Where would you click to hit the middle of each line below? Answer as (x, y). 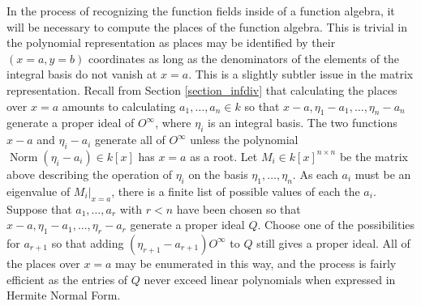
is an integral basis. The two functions (303, 123)
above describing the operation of (89, 174)
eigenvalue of (39, 191)
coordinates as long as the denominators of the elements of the (244, 58)
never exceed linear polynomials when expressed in (270, 279)
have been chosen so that (238, 208)
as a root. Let (224, 156)
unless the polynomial (244, 140)
